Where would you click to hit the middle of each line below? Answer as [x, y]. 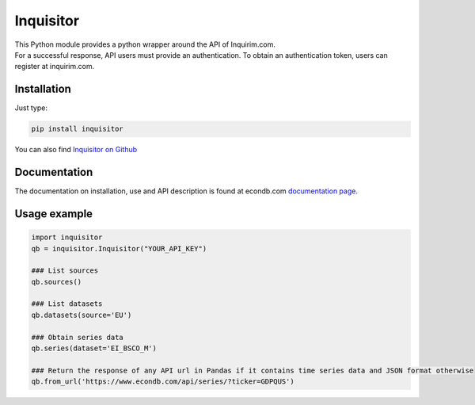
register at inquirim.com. [55, 67]
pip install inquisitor [78, 129]
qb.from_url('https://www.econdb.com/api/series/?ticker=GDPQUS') [163, 382]
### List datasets [67, 304]
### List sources [65, 271]
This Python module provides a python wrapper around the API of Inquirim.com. [145, 44]
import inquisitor [67, 237]
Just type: [31, 108]
